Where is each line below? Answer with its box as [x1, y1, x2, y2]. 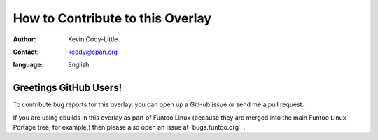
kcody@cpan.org [68, 48, 118, 56]
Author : [13, 35, 36, 43]
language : [13, 60, 43, 69]
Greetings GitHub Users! [13, 82, 122, 94]
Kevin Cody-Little [68, 35, 118, 43]
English [68, 60, 90, 69]
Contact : [13, 48, 40, 56]
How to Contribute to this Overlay [13, 10, 212, 26]
